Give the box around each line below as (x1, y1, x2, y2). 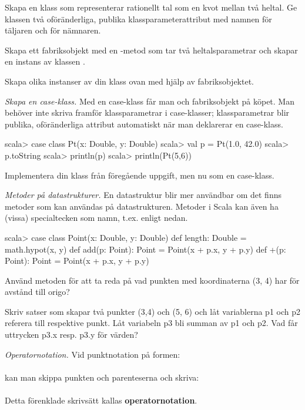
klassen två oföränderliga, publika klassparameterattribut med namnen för (5, 12, 272, 25)
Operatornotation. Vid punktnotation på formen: (5, 348, 180, 360)
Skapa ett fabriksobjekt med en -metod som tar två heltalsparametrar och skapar (5, 43, 298, 56)
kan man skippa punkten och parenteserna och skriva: (5, 371, 199, 383)
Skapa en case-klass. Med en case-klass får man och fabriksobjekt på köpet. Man (5, 95, 294, 107)
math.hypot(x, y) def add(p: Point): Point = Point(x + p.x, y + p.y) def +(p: (5, 243, 286, 255)
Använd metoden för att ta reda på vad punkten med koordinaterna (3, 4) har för (5, 274, 300, 286)
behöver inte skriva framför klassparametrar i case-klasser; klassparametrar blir (5, 106, 290, 119)
